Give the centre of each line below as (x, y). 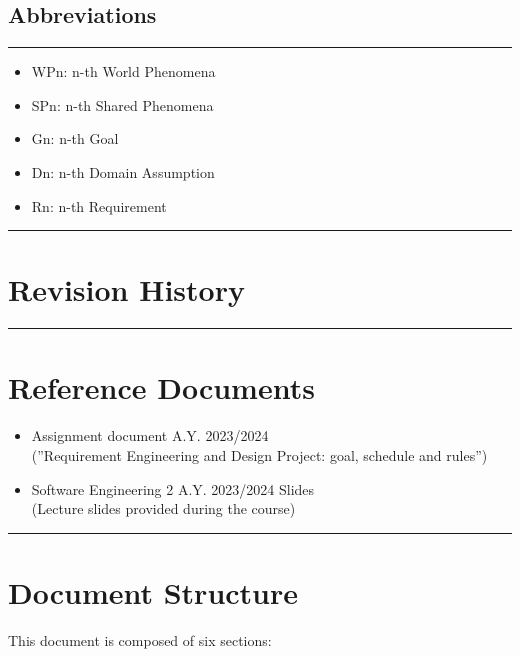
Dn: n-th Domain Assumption (123, 171)
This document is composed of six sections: (140, 639)
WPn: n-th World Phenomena (123, 71)
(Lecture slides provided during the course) (163, 508)
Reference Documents (161, 387)
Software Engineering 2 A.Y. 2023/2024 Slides (173, 488)
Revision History (126, 289)
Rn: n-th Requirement (99, 205)
